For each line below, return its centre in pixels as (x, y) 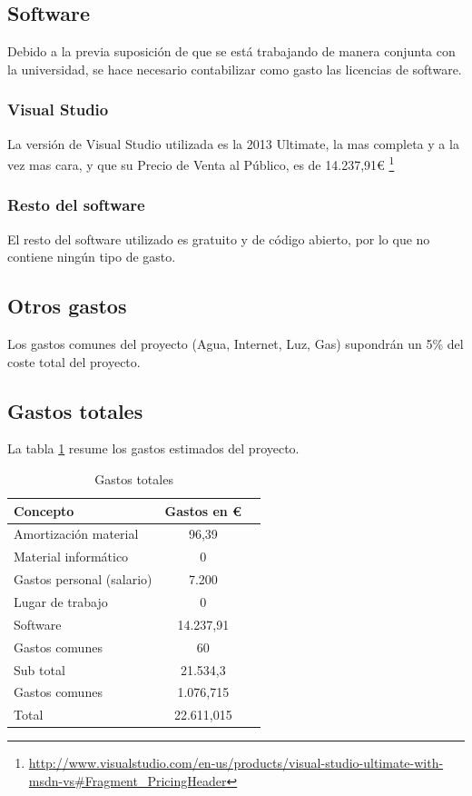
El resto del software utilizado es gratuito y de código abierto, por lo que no (219, 239)
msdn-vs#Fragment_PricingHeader (128, 780)
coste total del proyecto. (74, 361)
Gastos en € (203, 510)
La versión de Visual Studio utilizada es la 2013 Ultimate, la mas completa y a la (233, 143)
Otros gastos (67, 306)
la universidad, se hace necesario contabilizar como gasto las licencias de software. (235, 69)
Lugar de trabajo (61, 602)
